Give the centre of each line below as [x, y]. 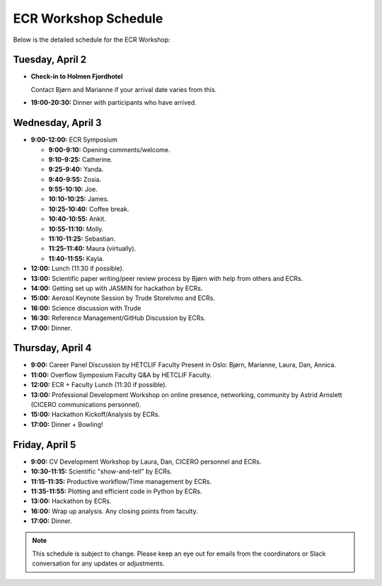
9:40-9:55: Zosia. [75, 179]
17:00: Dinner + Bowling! [67, 424]
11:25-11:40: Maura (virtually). [92, 248]
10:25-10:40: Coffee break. [89, 209]
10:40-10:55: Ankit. [77, 219]
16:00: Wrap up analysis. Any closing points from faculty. [114, 511]
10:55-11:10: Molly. [76, 229]
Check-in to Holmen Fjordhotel [77, 76]
